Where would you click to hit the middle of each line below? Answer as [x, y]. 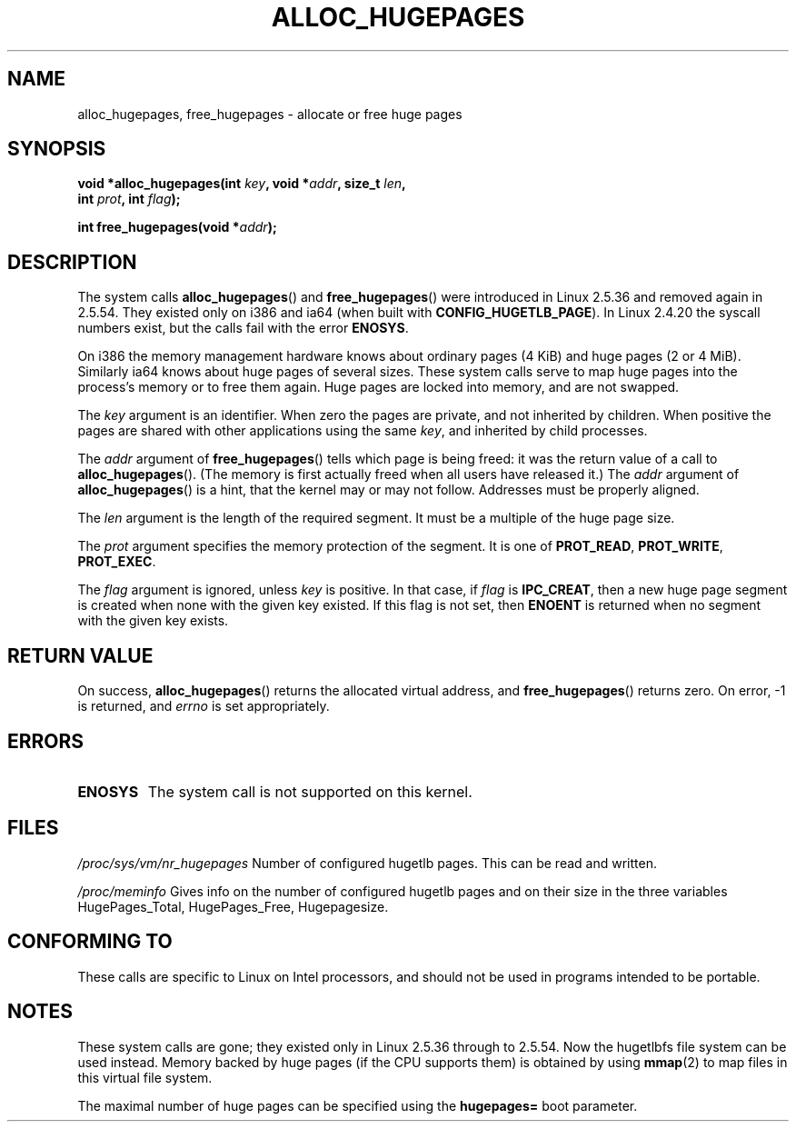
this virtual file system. [145, 1077]
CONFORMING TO [90, 942]
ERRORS [46, 741]
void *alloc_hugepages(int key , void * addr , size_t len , [242, 184]
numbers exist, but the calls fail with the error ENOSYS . [243, 328]
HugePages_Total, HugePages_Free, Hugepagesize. [233, 906]
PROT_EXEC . [117, 562]
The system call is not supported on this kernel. [310, 791]
